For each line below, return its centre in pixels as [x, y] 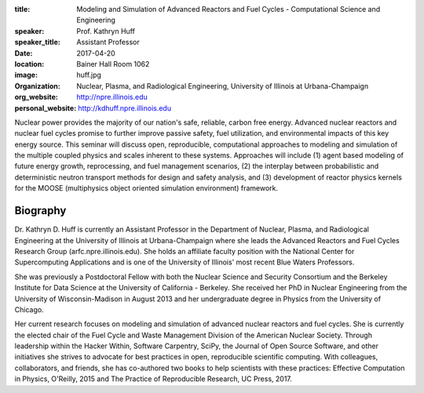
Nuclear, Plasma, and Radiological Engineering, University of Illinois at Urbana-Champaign [223, 86]
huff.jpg [89, 75]
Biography [40, 211]
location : [29, 64]
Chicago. [29, 309]
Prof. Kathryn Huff [106, 31]
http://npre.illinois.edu [112, 97]
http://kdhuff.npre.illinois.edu [124, 108]
